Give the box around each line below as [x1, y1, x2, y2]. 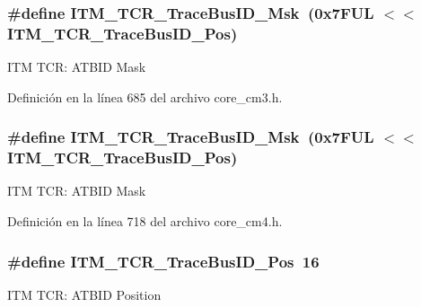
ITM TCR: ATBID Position [7, 285, 162, 303]
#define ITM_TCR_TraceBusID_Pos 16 [7, 250, 320, 272]
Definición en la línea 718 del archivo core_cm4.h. [7, 212, 283, 231]
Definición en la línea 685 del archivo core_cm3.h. [7, 87, 283, 106]
